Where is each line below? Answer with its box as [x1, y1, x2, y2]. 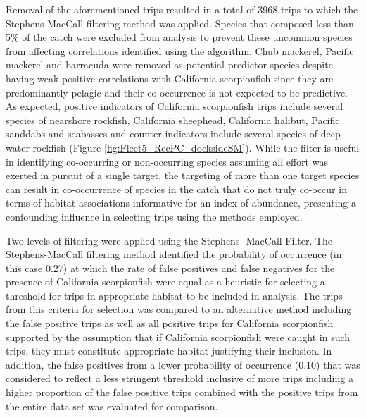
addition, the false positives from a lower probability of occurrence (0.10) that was [6, 357, 360, 371]
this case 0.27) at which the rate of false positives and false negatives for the [6, 260, 335, 275]
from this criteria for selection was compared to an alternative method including [6, 302, 352, 316]
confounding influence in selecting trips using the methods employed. [6, 209, 303, 223]
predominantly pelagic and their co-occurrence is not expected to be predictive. [6, 85, 348, 99]
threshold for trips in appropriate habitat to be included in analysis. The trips [6, 288, 343, 302]
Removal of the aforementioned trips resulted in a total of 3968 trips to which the [6, 2, 358, 16]
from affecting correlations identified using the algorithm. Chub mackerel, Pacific [6, 43, 354, 58]
